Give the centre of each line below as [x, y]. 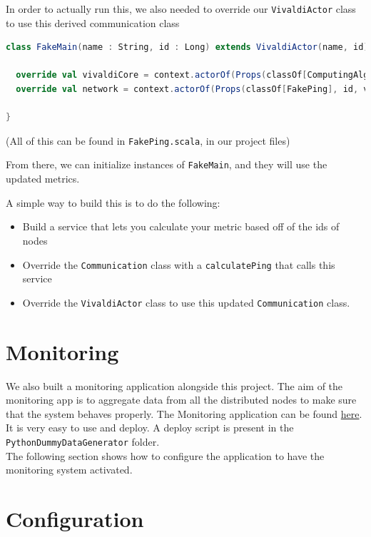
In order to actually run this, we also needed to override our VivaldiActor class [181, 9]
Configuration [75, 518]
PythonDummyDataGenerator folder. [83, 441]
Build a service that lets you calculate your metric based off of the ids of [181, 226]
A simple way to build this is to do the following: [113, 202]
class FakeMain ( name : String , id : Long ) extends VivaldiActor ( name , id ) [187, 47]
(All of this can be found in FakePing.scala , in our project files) [148, 140]
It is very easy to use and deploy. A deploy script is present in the [150, 428]
